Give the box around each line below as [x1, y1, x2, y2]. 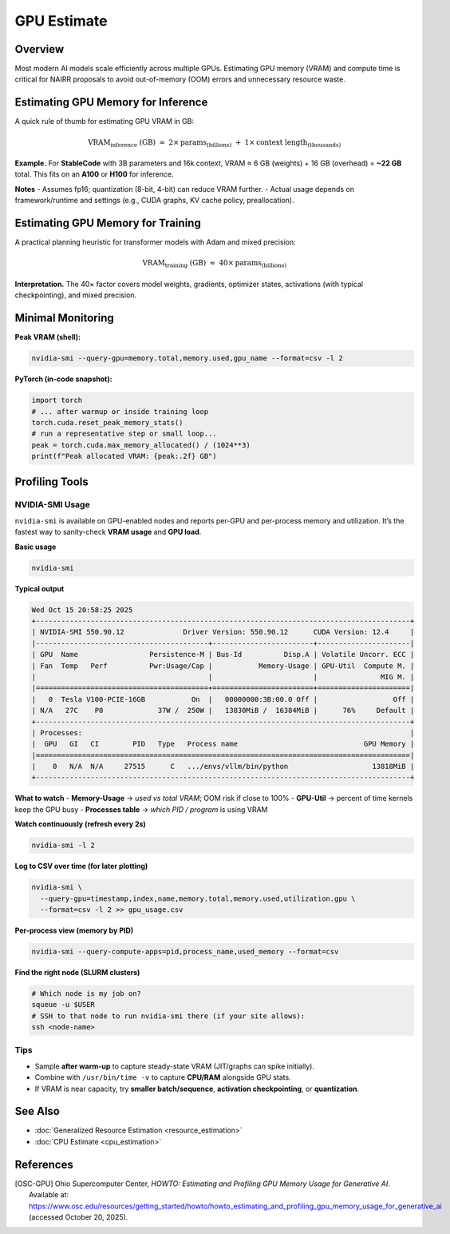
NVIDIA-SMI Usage [14, 500, 91, 511]
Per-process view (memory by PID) [14, 925, 134, 935]
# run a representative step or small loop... [31, 429, 217, 439]
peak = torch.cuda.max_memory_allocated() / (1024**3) [31, 440, 251, 449]
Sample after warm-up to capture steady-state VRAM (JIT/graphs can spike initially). [34, 1061, 315, 1071]
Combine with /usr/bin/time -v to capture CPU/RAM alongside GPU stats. [34, 1073, 291, 1082]
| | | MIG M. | [31, 672, 415, 681]
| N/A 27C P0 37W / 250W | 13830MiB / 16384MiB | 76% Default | [31, 706, 415, 715]
